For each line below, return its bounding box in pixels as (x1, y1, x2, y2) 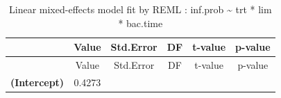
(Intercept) (10, 74, 65, 89)
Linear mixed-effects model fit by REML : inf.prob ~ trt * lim (9, 2, 272, 16)
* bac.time (118, 15, 163, 30)
